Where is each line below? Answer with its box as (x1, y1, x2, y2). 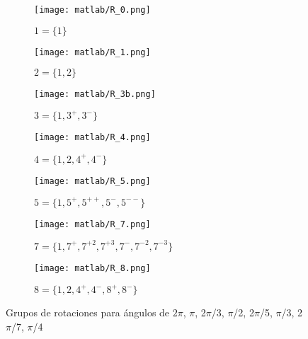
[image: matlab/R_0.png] (34, 5, 151, 15)
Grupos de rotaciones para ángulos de (6, 305, 170, 320)
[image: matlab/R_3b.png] (34, 89, 156, 100)
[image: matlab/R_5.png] (34, 176, 151, 186)
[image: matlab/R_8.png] (34, 263, 151, 273)
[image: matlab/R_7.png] (34, 219, 151, 229)
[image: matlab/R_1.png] (34, 47, 151, 57)
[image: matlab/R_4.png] (34, 132, 151, 143)
